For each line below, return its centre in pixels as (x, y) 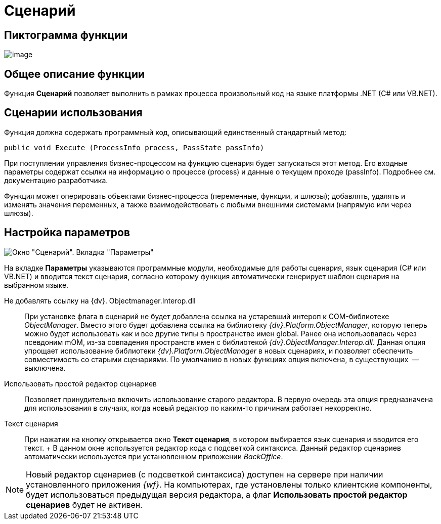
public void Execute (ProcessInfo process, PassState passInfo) (134, 147)
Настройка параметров (67, 233)
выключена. (45, 368)
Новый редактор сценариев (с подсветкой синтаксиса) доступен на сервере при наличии (205, 474)
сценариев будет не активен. (84, 505)
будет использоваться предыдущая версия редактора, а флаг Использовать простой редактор (217, 494)
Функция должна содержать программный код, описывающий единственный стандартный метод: (175, 132)
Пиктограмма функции (66, 35)
